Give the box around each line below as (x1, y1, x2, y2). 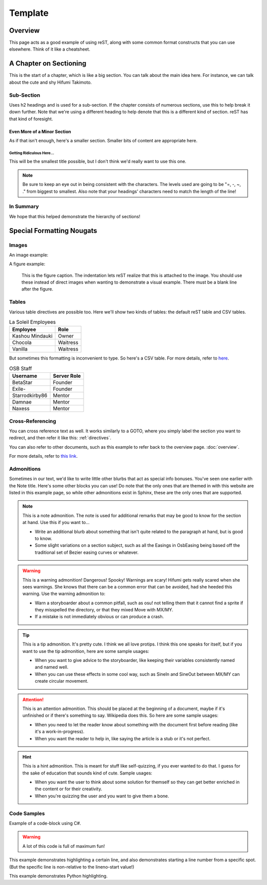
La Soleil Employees (9, 319, 56, 326)
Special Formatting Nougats (9, 226, 97, 235)
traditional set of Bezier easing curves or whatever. (35, 549, 138, 555)
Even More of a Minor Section (9, 128, 71, 134)
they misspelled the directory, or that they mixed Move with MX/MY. (35, 607, 173, 613)
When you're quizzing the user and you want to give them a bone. (35, 793, 169, 799)
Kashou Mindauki (12, 333, 53, 340)
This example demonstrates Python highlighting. (9, 873, 108, 879)
